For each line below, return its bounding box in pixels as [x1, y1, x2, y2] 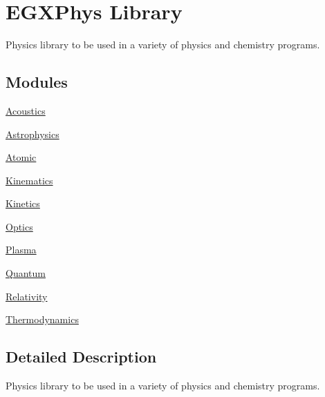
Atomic [6, 150, 37, 164]
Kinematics [6, 173, 53, 187]
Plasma [6, 242, 37, 257]
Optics [6, 219, 33, 233]
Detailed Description [6, 346, 157, 367]
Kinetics [6, 196, 40, 211]
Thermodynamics [6, 312, 79, 327]
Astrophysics [6, 126, 59, 141]
